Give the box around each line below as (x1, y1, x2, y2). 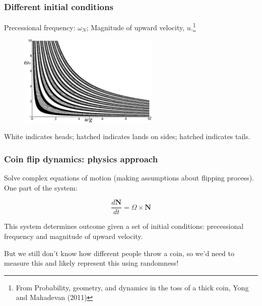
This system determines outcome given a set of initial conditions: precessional (4, 221, 244, 231)
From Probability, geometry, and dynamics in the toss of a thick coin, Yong (16, 282, 249, 292)
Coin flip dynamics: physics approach (4, 152, 158, 165)
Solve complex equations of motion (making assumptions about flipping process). (4, 172, 254, 183)
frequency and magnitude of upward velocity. (4, 230, 143, 241)
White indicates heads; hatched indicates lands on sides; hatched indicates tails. (4, 131, 250, 142)
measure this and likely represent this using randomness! (4, 258, 179, 268)
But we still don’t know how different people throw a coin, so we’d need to (4, 248, 234, 258)
